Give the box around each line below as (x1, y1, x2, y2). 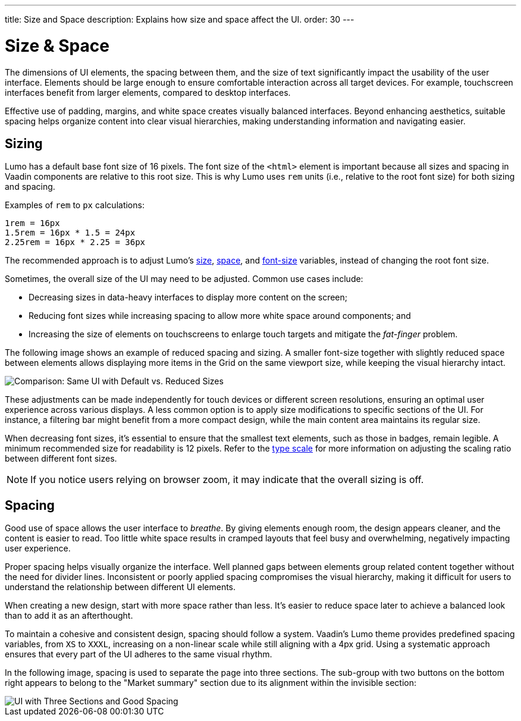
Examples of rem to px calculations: (5, 200, 145, 211)
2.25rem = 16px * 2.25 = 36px (5, 237, 146, 247)
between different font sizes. (5, 453, 117, 464)
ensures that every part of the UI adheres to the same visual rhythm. (5, 649, 272, 660)
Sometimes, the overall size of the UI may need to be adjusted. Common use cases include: (5, 274, 363, 284)
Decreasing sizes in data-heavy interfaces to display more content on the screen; (29, 292, 348, 303)
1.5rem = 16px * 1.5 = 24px (5, 228, 136, 238)
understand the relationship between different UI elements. (5, 582, 236, 593)
